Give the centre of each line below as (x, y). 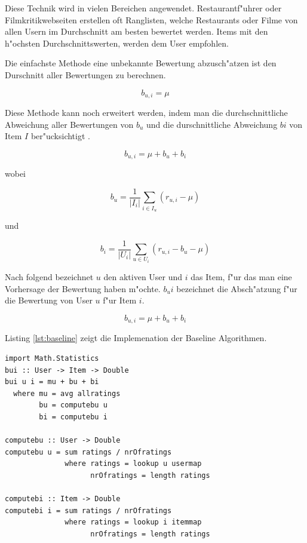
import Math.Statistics (52, 358)
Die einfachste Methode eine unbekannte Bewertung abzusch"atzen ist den (141, 63)
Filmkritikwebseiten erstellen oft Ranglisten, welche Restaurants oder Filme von (151, 19)
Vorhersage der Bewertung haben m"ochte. (83, 288)
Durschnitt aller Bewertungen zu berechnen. (85, 74)
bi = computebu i (73, 417)
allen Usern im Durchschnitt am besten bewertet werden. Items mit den (136, 31)
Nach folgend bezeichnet (49, 277)
